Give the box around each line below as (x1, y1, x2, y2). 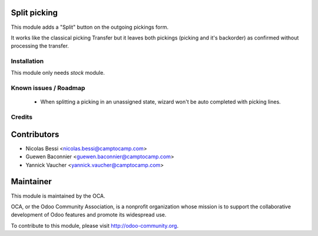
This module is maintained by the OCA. (11, 192, 105, 200)
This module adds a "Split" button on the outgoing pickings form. (11, 24, 169, 31)
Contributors (11, 129, 59, 139)
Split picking (11, 8, 58, 18)
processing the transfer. (11, 42, 69, 49)
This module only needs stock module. (11, 69, 105, 77)
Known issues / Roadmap (11, 84, 85, 92)
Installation (11, 57, 44, 65)
